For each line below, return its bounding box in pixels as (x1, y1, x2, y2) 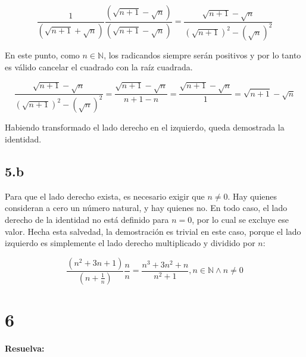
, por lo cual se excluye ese (192, 213, 289, 226)
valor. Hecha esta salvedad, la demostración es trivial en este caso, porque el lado (5, 225, 301, 237)
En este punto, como (5, 49, 80, 61)
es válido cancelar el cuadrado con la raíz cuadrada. (5, 60, 193, 73)
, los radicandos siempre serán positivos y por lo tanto (104, 49, 301, 61)
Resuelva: (5, 342, 45, 354)
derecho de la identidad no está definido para (5, 213, 169, 226)
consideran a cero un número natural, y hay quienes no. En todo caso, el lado (5, 201, 288, 214)
